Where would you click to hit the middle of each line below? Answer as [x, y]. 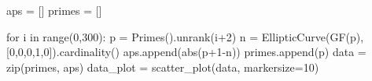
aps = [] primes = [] [54, 10]
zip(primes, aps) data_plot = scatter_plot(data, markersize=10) [163, 67]
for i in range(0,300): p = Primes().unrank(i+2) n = [133, 36]
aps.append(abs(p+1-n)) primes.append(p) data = [245, 52]
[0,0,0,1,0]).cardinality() [63, 52]
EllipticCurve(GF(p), [313, 36]
